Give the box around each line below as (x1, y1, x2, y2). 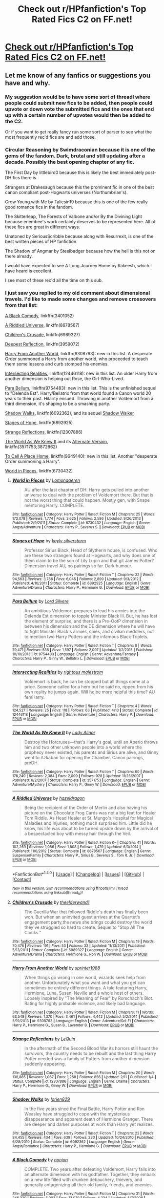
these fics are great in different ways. (5, 224, 81, 230)
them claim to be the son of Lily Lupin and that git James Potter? (24, 558, 154, 564)
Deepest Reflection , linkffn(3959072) (5, 341, 80, 347)
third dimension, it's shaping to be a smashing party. (5, 401, 111, 406)
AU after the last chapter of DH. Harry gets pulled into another (24, 487, 149, 493)
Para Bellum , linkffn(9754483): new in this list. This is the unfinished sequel (5, 385, 157, 391)
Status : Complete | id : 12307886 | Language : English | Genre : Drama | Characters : (12, 1079, 151, 1084)
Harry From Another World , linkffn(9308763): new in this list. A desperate (5, 351, 153, 357)
